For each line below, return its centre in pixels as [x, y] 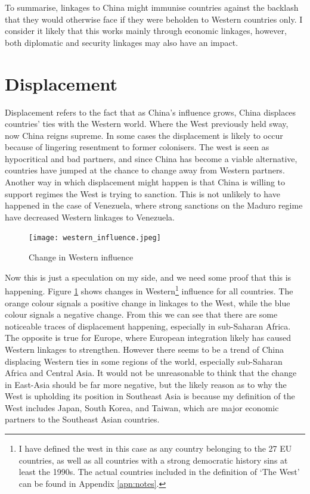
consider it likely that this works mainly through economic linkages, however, [146, 31]
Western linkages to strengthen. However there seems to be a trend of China [144, 349]
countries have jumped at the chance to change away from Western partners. [145, 170]
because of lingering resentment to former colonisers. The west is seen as [137, 147]
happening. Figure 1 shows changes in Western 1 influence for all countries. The [149, 290]
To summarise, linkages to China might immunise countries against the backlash [152, 7]
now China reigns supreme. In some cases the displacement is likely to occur [144, 135]
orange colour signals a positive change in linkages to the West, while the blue [148, 302]
